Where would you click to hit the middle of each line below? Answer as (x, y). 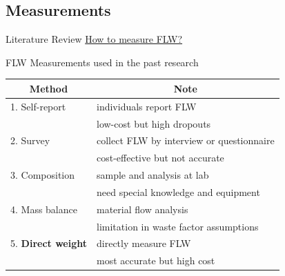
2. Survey (30, 140)
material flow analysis (142, 209)
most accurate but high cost (156, 260)
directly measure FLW (144, 243)
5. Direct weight (49, 243)
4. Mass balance (44, 209)
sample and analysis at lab (153, 175)
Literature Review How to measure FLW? (94, 39)
